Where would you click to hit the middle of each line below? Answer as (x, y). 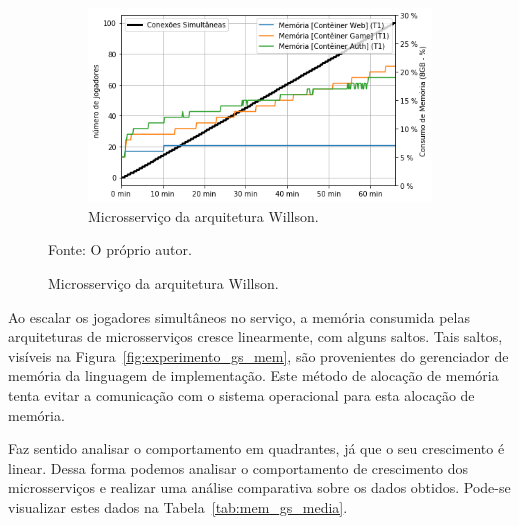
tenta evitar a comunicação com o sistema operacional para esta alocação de (241, 394)
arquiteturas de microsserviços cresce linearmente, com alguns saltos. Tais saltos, (255, 336)
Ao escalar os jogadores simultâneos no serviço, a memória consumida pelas (239, 316)
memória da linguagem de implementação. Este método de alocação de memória (253, 375)
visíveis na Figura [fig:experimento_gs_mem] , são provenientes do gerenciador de (258, 355)
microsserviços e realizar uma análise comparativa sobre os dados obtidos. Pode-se (259, 487)
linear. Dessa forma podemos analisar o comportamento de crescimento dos (238, 467)
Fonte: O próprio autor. (120, 249)
